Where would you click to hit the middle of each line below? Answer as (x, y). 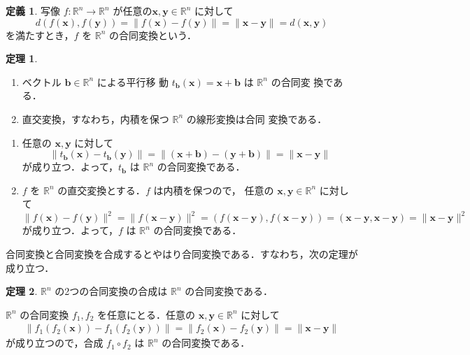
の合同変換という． (153, 35)
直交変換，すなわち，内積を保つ (95, 118)
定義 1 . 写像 (33, 10)
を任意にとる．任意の (146, 314)
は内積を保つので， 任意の (214, 190)
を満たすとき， (40, 35)
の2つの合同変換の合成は (111, 291)
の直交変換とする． (101, 190)
